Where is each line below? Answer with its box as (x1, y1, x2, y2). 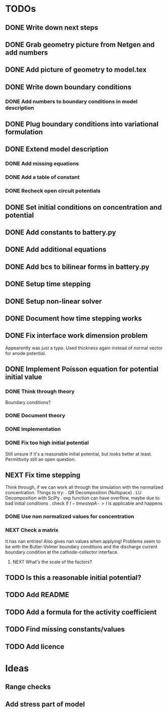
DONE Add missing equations (5, 160, 79, 167)
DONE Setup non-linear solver (5, 297, 102, 305)
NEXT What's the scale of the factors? (12, 559, 92, 565)
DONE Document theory (5, 412, 66, 419)
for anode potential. (5, 350, 46, 356)
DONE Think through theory (5, 388, 75, 395)
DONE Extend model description (5, 145, 108, 153)
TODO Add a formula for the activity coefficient (5, 608, 157, 616)
